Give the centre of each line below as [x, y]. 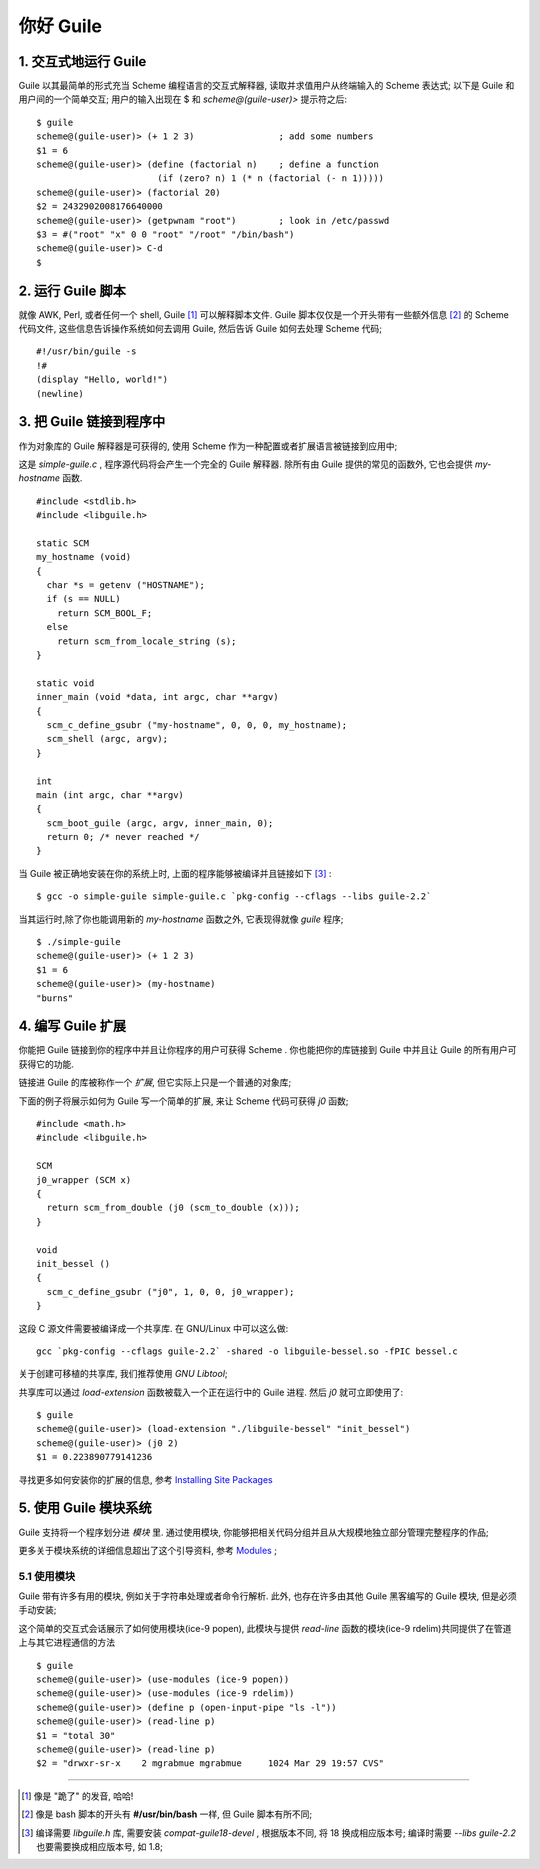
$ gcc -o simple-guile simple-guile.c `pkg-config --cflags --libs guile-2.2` [234, 896]
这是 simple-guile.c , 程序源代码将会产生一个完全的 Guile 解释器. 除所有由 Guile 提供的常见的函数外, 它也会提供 [246, 464]
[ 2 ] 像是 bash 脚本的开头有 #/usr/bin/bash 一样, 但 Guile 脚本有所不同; [167, 1814]
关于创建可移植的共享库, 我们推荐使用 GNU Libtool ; [123, 1374]
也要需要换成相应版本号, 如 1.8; [100, 1846]
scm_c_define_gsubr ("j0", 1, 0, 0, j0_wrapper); [170, 1291]
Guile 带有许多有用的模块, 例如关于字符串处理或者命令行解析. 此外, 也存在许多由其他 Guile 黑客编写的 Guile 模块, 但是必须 [267, 1596]
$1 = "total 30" [76, 1735]
